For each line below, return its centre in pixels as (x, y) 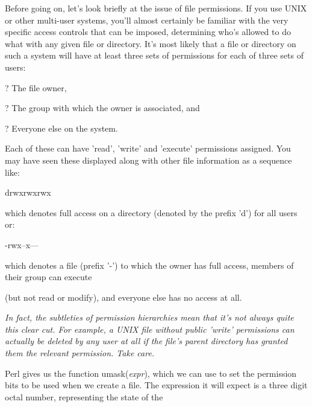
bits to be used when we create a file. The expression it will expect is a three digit (156, 385)
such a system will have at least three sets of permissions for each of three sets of (154, 55)
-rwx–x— (22, 244)
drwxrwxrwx (28, 192)
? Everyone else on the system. (61, 128)
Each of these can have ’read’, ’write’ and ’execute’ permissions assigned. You (148, 148)
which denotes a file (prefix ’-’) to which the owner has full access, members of (149, 265)
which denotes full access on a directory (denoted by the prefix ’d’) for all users (151, 212)
